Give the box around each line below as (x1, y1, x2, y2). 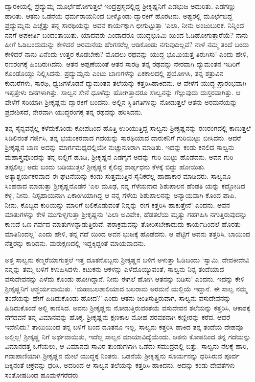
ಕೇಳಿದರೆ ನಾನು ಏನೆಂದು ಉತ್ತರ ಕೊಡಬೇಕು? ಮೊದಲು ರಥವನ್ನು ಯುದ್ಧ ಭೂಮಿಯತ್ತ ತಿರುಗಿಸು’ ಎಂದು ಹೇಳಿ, (5, 48, 248, 59)
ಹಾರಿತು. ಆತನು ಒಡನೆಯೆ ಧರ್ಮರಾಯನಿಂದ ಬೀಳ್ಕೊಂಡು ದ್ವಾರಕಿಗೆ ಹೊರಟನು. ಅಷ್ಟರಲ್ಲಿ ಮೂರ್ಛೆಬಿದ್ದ (5, 10, 232, 21)
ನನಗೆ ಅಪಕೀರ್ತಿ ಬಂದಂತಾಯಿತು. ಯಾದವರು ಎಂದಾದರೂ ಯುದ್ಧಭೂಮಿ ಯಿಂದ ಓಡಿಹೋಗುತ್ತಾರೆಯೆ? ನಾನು (5, 29, 248, 40)
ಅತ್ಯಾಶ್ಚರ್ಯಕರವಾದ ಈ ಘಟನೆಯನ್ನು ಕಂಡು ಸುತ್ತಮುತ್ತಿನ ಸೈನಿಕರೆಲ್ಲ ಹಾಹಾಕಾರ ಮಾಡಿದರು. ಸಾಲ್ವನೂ (5, 171, 231, 181)
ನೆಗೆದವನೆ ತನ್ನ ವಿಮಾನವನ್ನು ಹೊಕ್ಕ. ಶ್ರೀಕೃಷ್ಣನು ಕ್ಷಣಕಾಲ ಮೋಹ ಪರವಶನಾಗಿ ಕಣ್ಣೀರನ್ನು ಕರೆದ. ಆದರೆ (5, 312, 231, 322)
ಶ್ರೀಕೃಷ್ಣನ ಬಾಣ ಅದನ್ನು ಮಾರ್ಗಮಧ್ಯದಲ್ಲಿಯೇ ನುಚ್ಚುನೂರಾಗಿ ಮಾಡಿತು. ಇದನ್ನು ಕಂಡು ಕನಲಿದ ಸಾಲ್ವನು (5, 142, 234, 152)
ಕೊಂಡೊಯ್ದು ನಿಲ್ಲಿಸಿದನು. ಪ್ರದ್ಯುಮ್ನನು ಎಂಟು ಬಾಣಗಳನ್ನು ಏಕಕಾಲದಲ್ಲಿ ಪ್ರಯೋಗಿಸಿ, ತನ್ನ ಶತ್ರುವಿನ (5, 68, 224, 78)
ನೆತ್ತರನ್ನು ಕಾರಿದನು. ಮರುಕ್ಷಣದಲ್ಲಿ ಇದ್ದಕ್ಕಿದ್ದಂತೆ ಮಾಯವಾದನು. (5, 238, 146, 248)
